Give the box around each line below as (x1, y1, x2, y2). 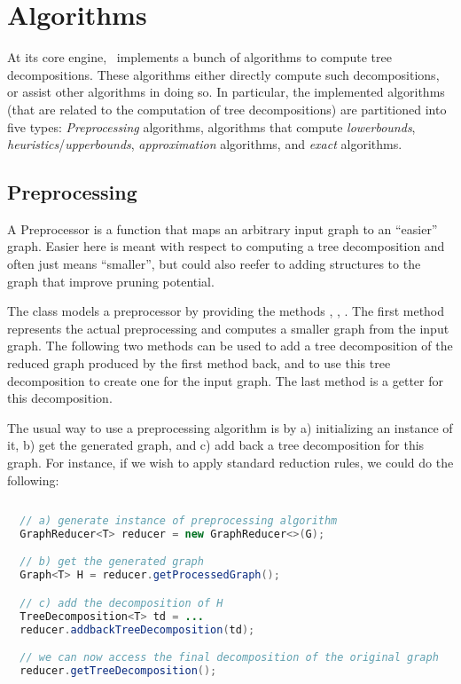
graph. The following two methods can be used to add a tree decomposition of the (7, 336, 453, 355)
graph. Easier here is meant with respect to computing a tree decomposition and (7, 237, 445, 256)
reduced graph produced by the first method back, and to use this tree (7, 354, 391, 373)
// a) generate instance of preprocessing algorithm (20, 515, 338, 528)
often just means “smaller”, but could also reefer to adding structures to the (7, 255, 421, 273)
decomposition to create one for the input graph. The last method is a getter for (7, 371, 443, 389)
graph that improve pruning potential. (7, 271, 215, 290)
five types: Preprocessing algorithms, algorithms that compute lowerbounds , (7, 117, 416, 136)
